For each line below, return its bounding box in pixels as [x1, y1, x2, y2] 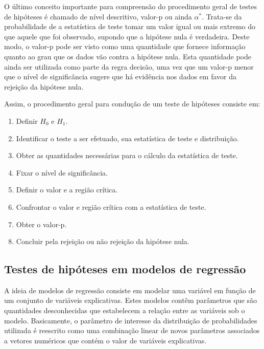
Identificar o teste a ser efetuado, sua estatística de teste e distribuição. [16, 133, 239, 143]
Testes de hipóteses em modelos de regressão [4, 261, 246, 277]
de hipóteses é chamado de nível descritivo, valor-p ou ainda [4, 11, 192, 21]
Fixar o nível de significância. [16, 167, 108, 178]
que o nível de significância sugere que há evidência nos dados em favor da [4, 71, 236, 82]
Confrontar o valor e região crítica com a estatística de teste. [16, 201, 206, 212]
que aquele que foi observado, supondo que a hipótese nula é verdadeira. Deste [4, 31, 250, 41]
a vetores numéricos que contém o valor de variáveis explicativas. [4, 335, 207, 345]
